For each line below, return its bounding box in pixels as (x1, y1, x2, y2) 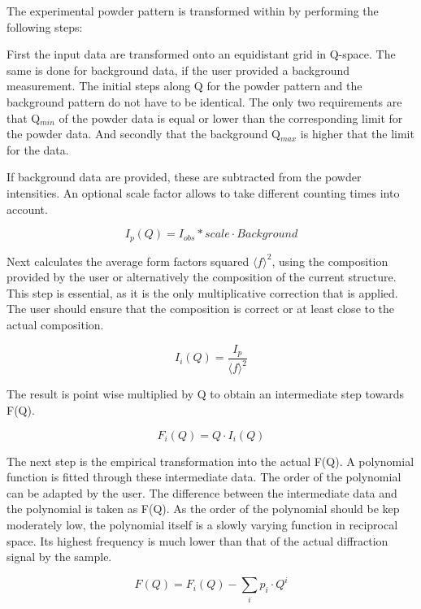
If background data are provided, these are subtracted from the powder (7, 168, 362, 185)
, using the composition (271, 252, 388, 269)
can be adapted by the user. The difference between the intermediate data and (7, 484, 397, 501)
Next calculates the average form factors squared (7, 252, 250, 269)
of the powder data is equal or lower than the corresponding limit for (59, 109, 403, 126)
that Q (7, 109, 41, 126)
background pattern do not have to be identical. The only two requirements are (7, 93, 402, 110)
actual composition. (7, 315, 104, 333)
